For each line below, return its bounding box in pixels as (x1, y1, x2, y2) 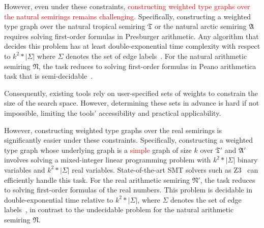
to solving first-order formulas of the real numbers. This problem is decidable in (4, 184, 253, 195)
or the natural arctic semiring (154, 21, 247, 31)
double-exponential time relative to (4, 194, 113, 205)
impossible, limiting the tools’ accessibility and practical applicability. (4, 107, 221, 118)
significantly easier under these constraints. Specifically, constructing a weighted (4, 135, 253, 145)
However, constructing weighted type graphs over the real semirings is (4, 124, 222, 135)
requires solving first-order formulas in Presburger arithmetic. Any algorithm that (4, 30, 259, 41)
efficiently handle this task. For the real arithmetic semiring (4, 174, 190, 185)
